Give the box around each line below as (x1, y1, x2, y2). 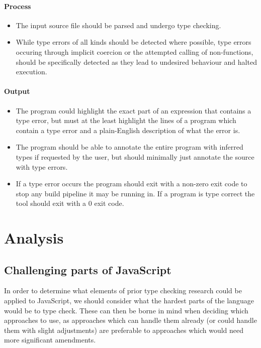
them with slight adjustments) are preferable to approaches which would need (4, 324, 244, 335)
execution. (16, 66, 47, 77)
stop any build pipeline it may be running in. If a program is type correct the (16, 188, 255, 198)
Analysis (4, 227, 64, 248)
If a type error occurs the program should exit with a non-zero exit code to (16, 178, 247, 189)
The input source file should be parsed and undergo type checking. (16, 20, 221, 30)
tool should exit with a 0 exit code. (16, 198, 124, 208)
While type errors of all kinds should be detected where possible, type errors (16, 37, 251, 47)
